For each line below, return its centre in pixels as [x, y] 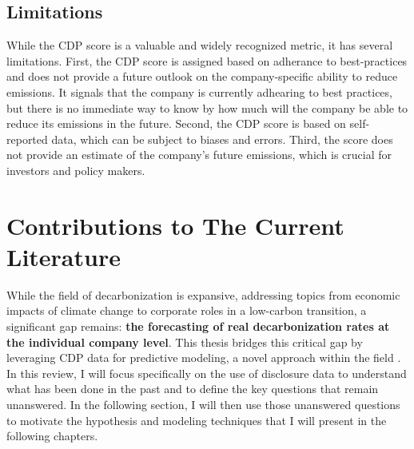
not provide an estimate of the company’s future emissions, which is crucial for [199, 155]
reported [27, 139]
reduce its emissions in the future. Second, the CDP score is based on [176, 123]
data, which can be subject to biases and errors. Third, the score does [222, 139]
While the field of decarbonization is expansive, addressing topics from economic [203, 294]
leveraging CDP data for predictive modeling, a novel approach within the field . [204, 358]
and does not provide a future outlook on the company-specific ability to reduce [202, 76]
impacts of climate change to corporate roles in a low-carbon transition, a [187, 310]
